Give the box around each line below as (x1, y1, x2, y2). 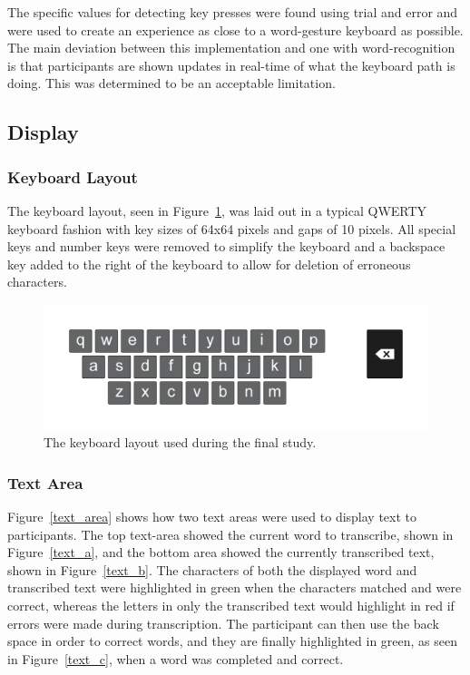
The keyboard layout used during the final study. (44, 433, 317, 452)
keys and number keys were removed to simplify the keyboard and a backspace (7, 237, 446, 256)
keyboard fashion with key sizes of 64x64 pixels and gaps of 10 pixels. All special (7, 219, 456, 238)
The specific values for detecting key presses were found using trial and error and (7, 3, 458, 21)
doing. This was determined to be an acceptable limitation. (7, 73, 336, 93)
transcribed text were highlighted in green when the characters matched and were (7, 578, 462, 597)
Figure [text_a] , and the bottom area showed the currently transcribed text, (7, 543, 435, 562)
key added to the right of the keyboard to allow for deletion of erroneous (7, 254, 411, 273)
